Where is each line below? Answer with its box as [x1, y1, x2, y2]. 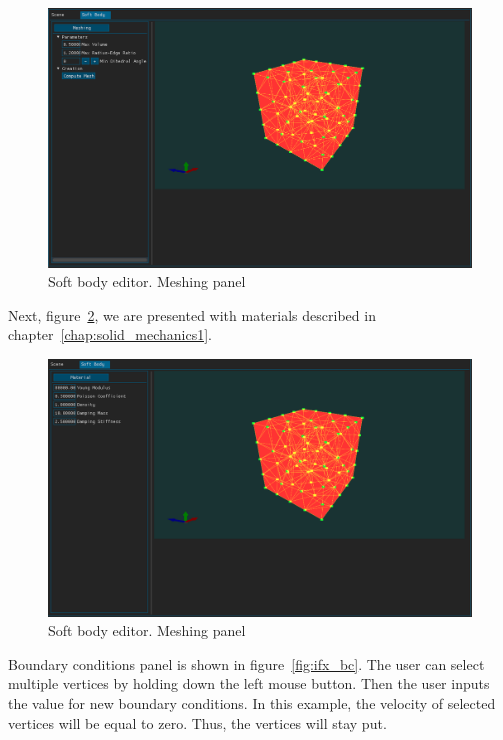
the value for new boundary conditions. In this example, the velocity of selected [8, 692, 496, 713]
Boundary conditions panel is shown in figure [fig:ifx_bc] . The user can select [8, 653, 485, 674]
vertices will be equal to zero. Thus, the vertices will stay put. [8, 712, 387, 733]
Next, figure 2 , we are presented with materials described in [8, 304, 376, 325]
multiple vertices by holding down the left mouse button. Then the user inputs [8, 673, 490, 694]
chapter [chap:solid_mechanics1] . [8, 324, 212, 345]
